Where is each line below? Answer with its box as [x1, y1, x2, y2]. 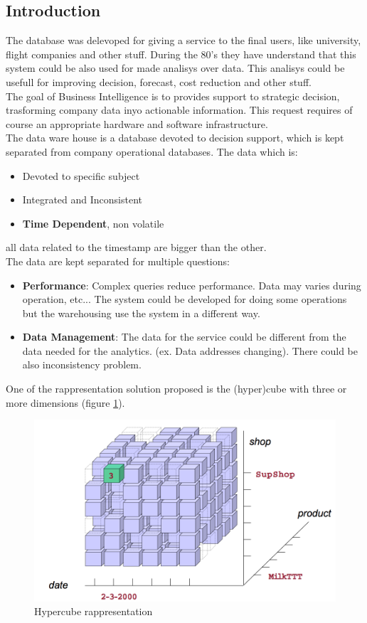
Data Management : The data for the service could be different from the [22, 329, 346, 344]
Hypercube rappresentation [34, 604, 153, 619]
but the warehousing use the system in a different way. [22, 305, 260, 320]
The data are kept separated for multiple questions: [6, 253, 230, 268]
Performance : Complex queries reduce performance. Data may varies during [22, 277, 361, 292]
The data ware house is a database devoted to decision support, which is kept [6, 130, 344, 145]
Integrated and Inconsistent [22, 192, 142, 207]
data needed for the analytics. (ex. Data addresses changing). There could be [22, 343, 358, 358]
